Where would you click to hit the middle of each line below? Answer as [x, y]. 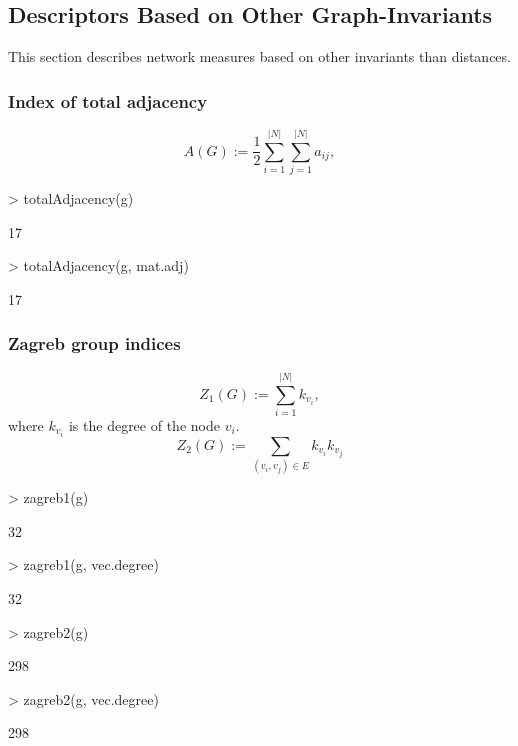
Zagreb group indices [94, 343]
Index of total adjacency [108, 100]
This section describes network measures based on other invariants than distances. [259, 56]
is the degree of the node [144, 424]
